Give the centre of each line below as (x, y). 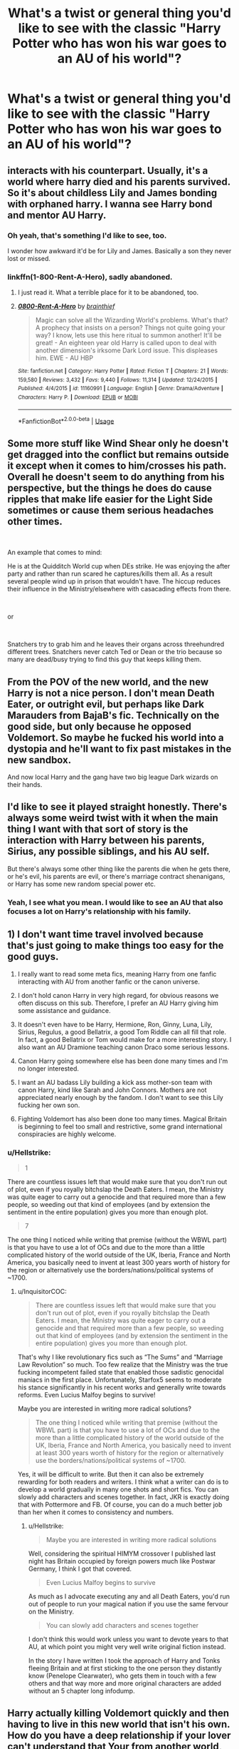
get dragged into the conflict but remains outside (118, 454)
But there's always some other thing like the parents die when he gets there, (119, 869)
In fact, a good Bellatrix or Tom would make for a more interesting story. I (124, 1039)
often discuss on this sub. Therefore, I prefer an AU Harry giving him (118, 1003)
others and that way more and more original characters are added (125, 1683)
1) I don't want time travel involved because (106, 935)
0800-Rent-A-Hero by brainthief (66, 306)
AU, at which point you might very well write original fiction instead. (127, 1646)
